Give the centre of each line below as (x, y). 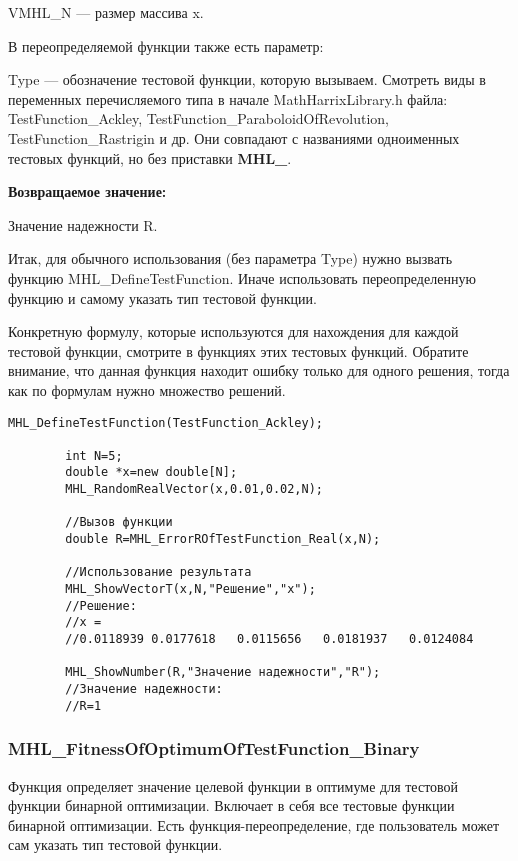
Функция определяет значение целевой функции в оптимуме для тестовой (233, 785)
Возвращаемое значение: (87, 191)
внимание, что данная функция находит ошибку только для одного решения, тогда (259, 370)
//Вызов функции (119, 522)
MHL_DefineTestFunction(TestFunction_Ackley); (165, 422)
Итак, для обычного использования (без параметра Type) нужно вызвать (230, 258)
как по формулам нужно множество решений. (147, 389)
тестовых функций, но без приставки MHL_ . (150, 157)
